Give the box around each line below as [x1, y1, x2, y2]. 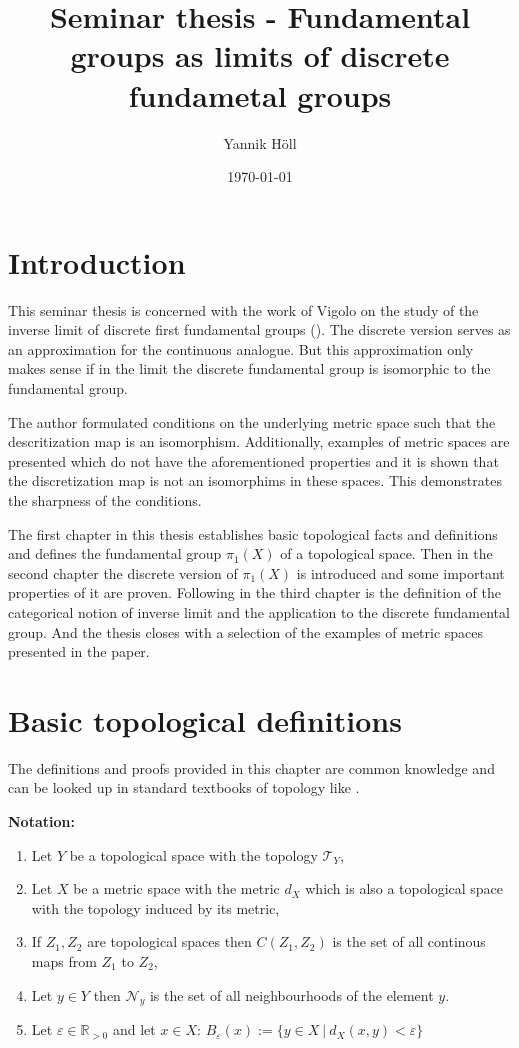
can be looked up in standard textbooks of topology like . [8, 777, 360, 798]
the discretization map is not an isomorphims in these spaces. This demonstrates [8, 470, 502, 491]
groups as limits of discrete [70, 35, 450, 76]
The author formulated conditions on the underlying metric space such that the [8, 411, 496, 432]
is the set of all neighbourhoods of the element [149, 984, 434, 1005]
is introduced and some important [296, 562, 505, 583]
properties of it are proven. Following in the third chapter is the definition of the [8, 582, 501, 603]
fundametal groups [128, 74, 392, 115]
